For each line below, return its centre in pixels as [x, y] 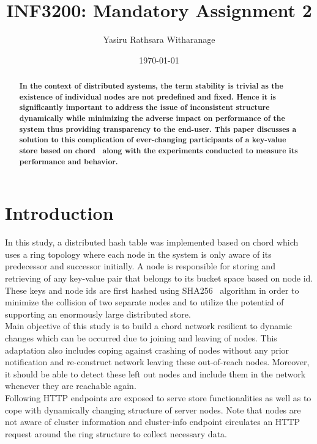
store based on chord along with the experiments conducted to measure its [158, 151]
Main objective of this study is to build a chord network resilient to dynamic [149, 326]
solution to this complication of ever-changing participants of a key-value [153, 140]
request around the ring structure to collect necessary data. [116, 433]
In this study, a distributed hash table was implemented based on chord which [152, 242]
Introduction [59, 213]
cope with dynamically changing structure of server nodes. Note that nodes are [153, 409]
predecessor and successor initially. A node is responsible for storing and [140, 266]
